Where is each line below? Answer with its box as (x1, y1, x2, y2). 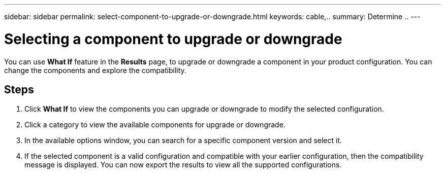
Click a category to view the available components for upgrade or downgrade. (24, 120, 285, 129)
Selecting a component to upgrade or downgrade (4, 30, 342, 48)
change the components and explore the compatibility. (4, 65, 186, 75)
